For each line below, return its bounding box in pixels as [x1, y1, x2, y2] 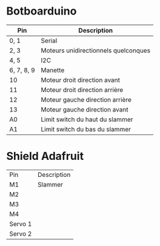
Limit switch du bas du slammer [41, 125, 132, 133]
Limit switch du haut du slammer [41, 115, 133, 124]
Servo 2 [9, 229, 32, 238]
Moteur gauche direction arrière [41, 95, 132, 104]
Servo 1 [9, 219, 32, 228]
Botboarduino [6, 4, 77, 18]
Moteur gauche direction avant [41, 105, 128, 113]
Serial [41, 36, 58, 45]
